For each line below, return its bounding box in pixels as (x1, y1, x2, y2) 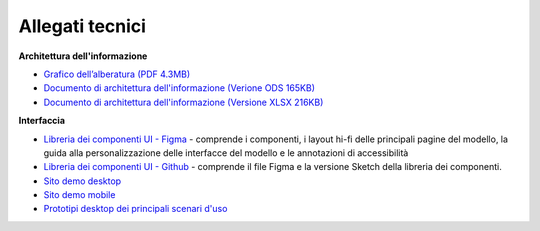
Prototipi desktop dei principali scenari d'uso (43, 203, 228, 215)
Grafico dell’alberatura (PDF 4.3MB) (43, 68, 191, 80)
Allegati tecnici (18, 15, 147, 37)
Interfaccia (18, 115, 65, 127)
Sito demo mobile (43, 189, 116, 201)
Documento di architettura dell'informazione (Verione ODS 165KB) (43, 82, 315, 94)
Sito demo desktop (43, 175, 122, 187)
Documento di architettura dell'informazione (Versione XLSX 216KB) (43, 96, 324, 108)
